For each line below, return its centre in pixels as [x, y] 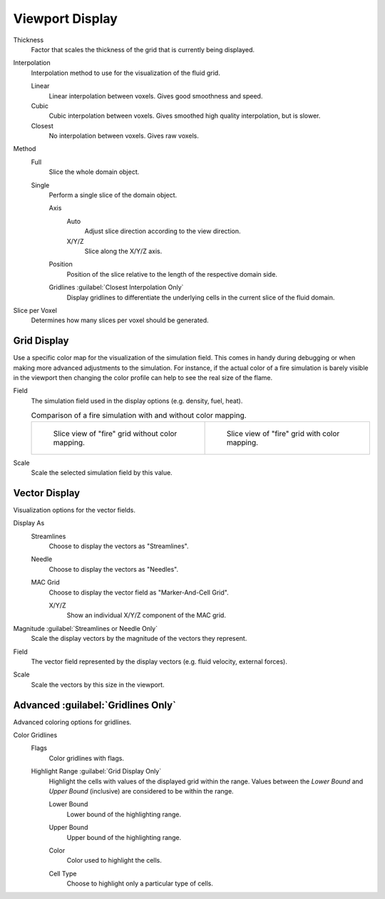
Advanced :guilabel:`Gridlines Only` [94, 705]
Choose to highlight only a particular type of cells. [140, 883]
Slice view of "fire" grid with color [283, 433]
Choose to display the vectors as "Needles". [113, 569]
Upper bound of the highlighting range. [124, 837]
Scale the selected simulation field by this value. [102, 472]
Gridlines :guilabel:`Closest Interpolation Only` [116, 287]
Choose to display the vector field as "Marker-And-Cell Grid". [139, 592]
